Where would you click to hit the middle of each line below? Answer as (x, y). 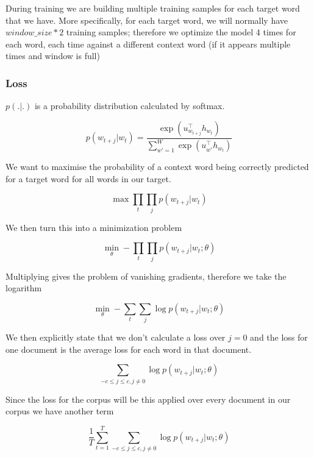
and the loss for (279, 337)
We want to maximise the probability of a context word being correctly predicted (157, 167)
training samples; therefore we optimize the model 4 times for (181, 32)
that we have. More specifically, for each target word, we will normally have (147, 20)
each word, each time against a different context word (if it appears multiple (148, 44)
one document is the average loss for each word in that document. (129, 349)
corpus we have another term (60, 411)
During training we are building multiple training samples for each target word (153, 8)
